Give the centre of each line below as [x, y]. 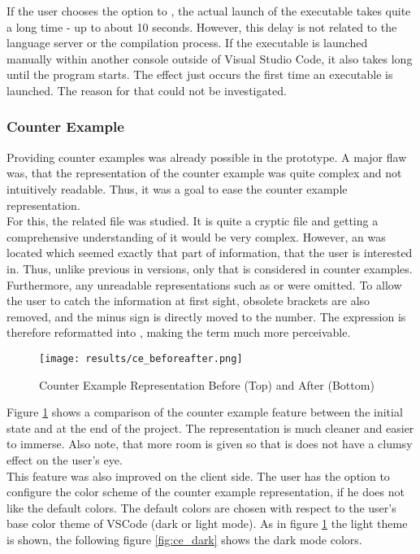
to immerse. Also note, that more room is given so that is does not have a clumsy [210, 444]
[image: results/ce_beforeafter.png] [141, 358]
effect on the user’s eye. [65, 459]
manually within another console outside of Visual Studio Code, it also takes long [210, 58]
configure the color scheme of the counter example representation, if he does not [206, 492]
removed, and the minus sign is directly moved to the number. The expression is [206, 316]
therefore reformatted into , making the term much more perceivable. [179, 332]
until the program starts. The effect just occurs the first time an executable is [200, 74]
